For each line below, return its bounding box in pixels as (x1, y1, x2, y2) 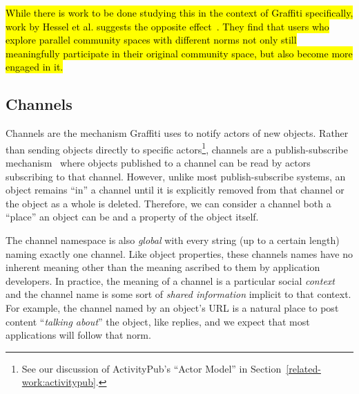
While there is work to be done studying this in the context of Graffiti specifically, (6, 6, 353, 19)
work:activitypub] (21, 375, 96, 389)
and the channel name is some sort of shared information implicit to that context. (6, 287, 351, 301)
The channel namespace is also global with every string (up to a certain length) (6, 232, 340, 247)
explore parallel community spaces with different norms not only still (6, 32, 297, 47)
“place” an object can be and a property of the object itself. (6, 209, 259, 224)
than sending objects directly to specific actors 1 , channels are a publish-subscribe (6, 140, 348, 156)
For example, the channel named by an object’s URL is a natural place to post (6, 300, 339, 315)
